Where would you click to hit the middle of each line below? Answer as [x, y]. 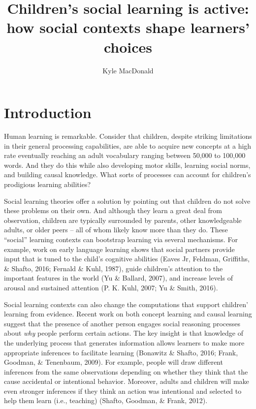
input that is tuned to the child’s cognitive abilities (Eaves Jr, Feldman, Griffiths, [127, 259]
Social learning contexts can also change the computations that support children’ [126, 304]
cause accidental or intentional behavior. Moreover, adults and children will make [127, 381]
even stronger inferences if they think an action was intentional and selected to [123, 391]
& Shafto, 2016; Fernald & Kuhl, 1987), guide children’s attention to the [113, 268]
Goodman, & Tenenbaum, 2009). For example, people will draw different [113, 362]
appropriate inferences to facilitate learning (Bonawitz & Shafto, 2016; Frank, [121, 352]
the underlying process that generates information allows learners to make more [124, 342]
